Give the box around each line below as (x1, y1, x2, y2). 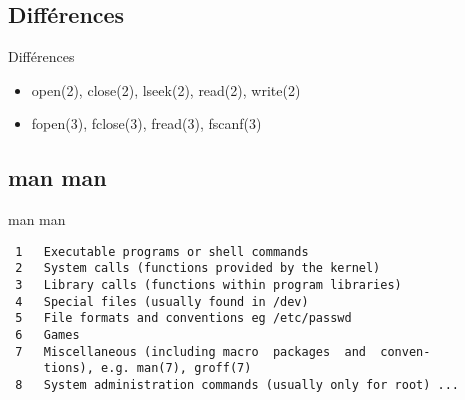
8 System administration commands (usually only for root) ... (15, 378, 460, 393)
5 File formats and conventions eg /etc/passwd (15, 311, 352, 326)
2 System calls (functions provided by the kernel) (15, 261, 381, 276)
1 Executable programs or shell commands (15, 244, 309, 259)
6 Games (15, 328, 80, 343)
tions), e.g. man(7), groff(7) (43, 361, 252, 376)
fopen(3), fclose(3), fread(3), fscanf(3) (31, 113, 262, 134)
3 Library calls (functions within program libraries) (15, 278, 402, 293)
